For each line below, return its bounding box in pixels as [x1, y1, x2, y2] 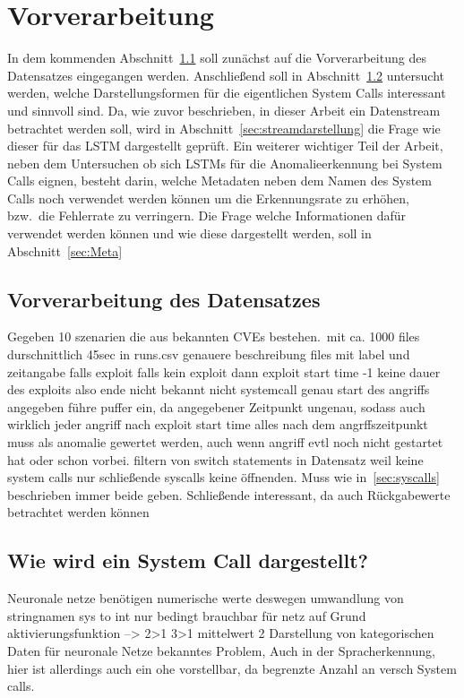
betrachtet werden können [7, 503, 150, 521]
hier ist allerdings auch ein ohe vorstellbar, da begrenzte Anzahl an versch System [7, 659, 457, 677]
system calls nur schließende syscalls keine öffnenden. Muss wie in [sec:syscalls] [7, 468, 440, 487]
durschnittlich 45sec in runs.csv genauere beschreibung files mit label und [7, 345, 410, 364]
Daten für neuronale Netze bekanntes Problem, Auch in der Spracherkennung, [7, 641, 435, 659]
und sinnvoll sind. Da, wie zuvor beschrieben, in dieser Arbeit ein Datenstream [7, 100, 441, 119]
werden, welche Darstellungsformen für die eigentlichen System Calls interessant [7, 83, 446, 102]
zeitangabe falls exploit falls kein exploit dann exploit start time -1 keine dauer [7, 362, 441, 381]
